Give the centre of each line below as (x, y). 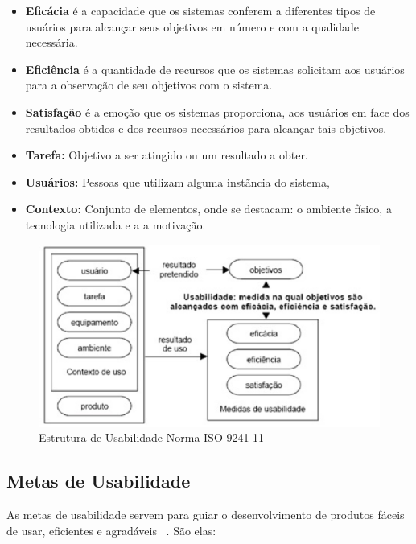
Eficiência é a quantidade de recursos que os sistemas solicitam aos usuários (215, 69)
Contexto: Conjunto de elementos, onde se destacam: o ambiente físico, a (208, 209)
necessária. (51, 42)
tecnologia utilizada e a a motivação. (115, 224)
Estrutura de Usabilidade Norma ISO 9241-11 (152, 437)
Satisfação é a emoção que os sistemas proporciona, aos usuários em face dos (217, 111)
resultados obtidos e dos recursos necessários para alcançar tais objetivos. (206, 128)
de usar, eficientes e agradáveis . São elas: (111, 530)
